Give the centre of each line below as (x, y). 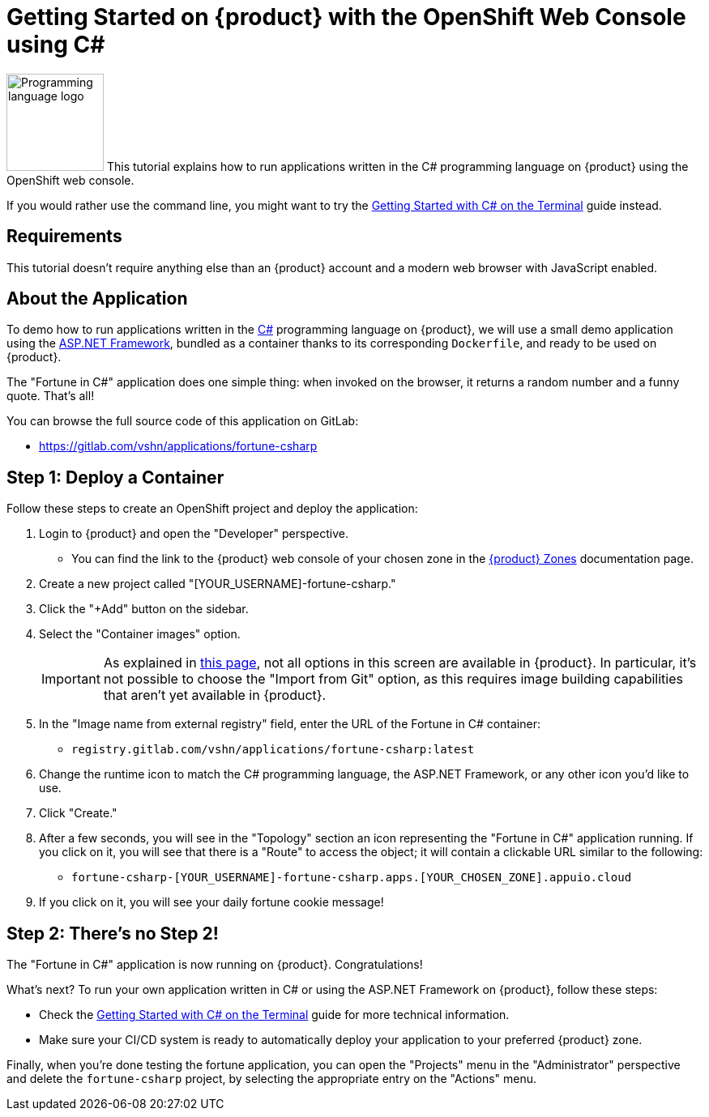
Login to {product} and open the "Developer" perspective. (194, 534)
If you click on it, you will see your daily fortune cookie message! (211, 902)
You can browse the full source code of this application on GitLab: (183, 421)
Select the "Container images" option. (140, 634)
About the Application (97, 299)
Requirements (64, 237)
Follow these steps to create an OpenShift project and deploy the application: (212, 509)
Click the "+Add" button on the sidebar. (144, 609)
